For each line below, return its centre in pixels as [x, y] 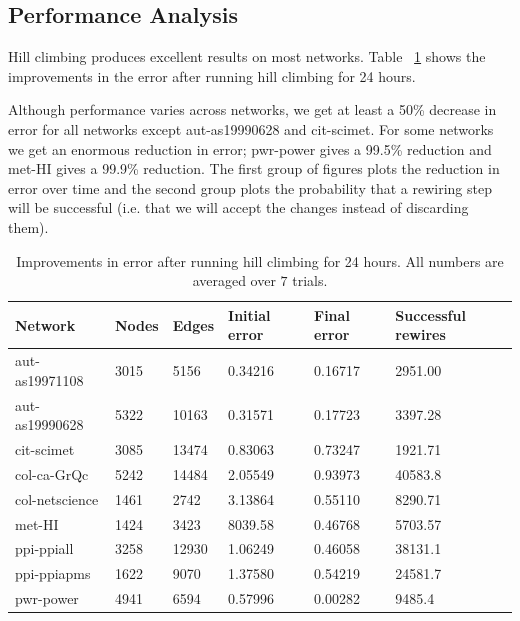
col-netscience [57, 498]
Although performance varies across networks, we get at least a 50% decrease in [252, 109]
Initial [249, 314]
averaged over [234, 280]
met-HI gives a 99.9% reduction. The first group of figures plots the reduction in [254, 168]
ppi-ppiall [44, 548]
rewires [420, 334]
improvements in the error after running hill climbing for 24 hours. [212, 75]
